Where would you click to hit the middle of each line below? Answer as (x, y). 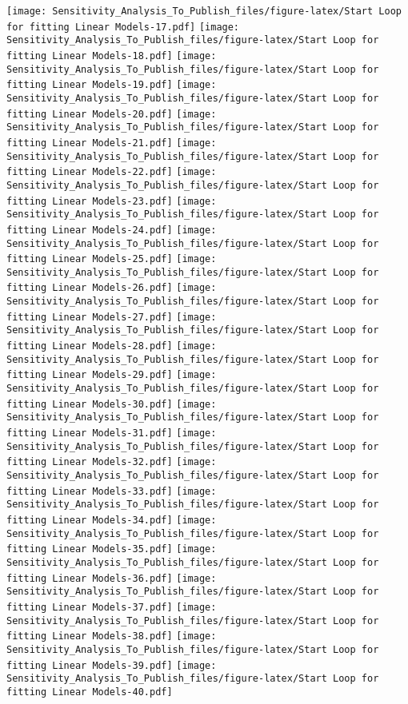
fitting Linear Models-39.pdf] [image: (112, 665)
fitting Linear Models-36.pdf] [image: (112, 578)
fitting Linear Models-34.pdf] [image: (112, 520)
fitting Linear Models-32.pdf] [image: (112, 462)
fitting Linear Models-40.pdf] (90, 692)
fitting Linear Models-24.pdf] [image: (112, 230)
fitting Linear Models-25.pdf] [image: (112, 259)
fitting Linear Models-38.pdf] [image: (112, 636)
